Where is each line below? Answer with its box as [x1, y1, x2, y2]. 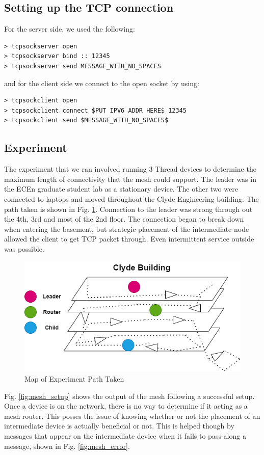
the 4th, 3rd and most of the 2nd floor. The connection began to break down [4, 213, 244, 224]
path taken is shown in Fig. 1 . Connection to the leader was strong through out [4, 203, 253, 214]
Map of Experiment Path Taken [24, 373, 124, 384]
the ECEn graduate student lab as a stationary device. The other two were [4, 183, 238, 194]
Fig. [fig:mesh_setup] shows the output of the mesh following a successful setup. [4, 390, 255, 401]
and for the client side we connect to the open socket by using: [4, 77, 199, 88]
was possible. [4, 243, 44, 254]
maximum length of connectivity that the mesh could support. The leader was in [4, 173, 256, 184]
